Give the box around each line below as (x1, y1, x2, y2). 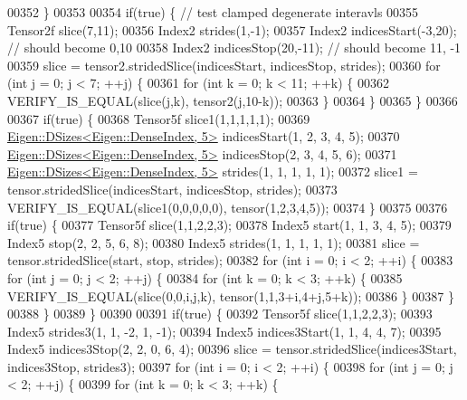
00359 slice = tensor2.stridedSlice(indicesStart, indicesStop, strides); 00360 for (7, 55, 441, 74)
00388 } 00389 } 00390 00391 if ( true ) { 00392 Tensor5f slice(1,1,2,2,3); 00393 (7, 304, 433, 323)
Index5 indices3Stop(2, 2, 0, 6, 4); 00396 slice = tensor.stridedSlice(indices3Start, (7, 339, 457, 358)
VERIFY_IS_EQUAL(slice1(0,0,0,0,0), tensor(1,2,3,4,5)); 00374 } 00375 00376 (7, 197, 448, 216)
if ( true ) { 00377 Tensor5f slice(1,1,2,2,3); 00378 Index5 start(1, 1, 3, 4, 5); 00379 (7, 215, 452, 234)
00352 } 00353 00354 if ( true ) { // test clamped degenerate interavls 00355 (7, 3, 419, 21)
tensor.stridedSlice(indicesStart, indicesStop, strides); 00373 (7, 179, 338, 198)
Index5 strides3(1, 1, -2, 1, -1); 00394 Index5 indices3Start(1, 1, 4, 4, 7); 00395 (7, 321, 442, 340)
